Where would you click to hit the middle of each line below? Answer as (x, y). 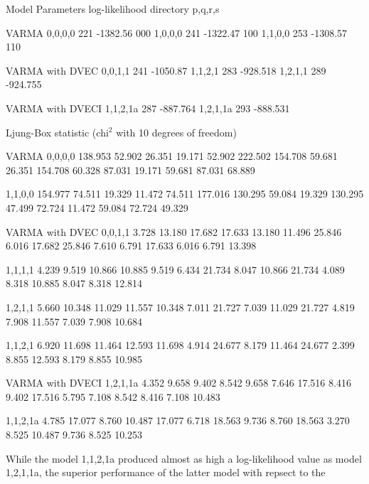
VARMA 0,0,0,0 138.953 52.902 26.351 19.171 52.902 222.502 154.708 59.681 (172, 156)
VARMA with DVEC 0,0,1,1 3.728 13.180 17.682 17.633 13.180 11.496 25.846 (174, 231)
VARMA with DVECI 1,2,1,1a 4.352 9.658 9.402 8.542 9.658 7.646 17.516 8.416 (178, 383)
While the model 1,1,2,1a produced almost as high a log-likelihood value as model (184, 458)
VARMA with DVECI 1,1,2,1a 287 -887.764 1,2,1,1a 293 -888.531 (148, 108)
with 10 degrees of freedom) (176, 132)
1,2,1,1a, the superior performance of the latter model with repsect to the (166, 472)
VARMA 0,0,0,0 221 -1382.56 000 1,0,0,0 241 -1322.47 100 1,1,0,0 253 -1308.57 (177, 32)
